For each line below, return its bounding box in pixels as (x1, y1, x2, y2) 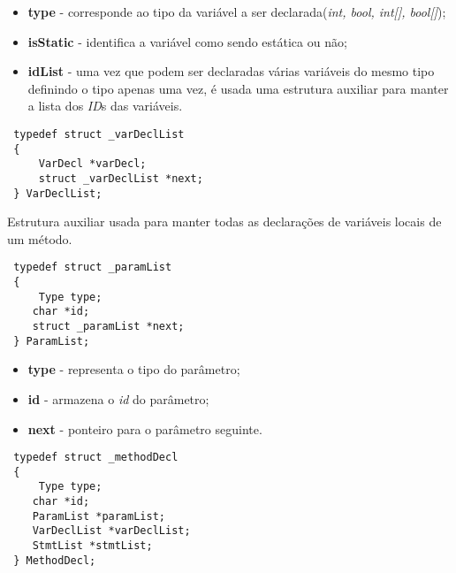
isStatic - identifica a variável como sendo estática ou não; (27, 32, 347, 50)
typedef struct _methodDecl (13, 451, 179, 464)
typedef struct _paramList (13, 261, 172, 274)
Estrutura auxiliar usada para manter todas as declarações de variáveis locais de (7, 212, 442, 231)
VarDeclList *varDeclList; (32, 524, 191, 538)
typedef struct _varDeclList (13, 127, 185, 141)
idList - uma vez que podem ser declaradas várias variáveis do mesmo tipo (27, 62, 435, 80)
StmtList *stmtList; (32, 539, 153, 553)
